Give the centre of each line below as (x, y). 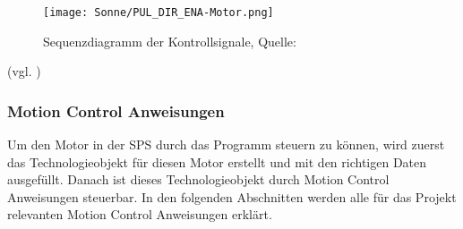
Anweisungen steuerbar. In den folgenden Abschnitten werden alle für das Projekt (232, 196)
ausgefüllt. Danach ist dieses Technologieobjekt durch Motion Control (198, 179)
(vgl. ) (24, 71)
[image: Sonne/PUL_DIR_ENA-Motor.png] (159, 13)
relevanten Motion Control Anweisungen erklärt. (140, 214)
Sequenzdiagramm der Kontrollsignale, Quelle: (170, 41)
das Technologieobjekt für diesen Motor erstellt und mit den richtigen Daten (217, 161)
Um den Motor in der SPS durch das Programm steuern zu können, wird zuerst (226, 144)
